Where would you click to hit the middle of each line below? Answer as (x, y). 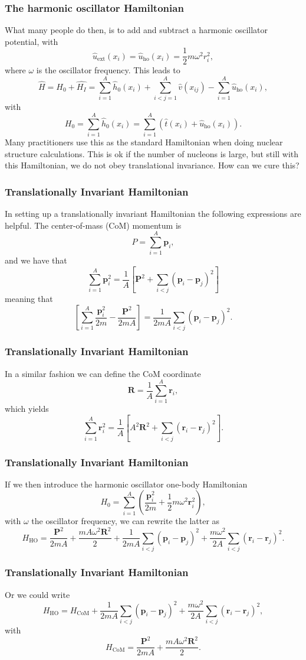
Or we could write (37, 594)
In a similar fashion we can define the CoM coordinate (103, 373)
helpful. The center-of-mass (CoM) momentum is (93, 225)
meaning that (29, 299)
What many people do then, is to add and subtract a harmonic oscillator (136, 30)
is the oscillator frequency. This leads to (108, 70)
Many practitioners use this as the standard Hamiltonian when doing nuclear (144, 142)
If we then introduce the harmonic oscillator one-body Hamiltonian (126, 484)
